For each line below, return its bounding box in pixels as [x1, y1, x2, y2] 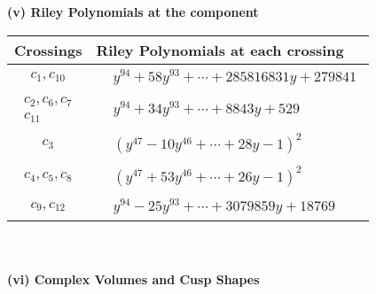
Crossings [14, 39, 82, 60]
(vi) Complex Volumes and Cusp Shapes [7, 269, 260, 288]
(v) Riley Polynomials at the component [7, 3, 259, 20]
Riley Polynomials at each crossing [96, 39, 344, 60]
